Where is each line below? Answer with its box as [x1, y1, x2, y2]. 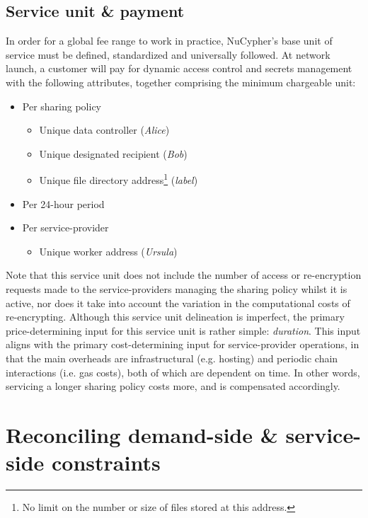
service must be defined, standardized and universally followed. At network [6, 47, 330, 62]
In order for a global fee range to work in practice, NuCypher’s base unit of [6, 33, 333, 48]
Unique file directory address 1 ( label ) [39, 171, 198, 188]
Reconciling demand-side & [6, 420, 278, 449]
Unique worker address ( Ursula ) [39, 243, 178, 258]
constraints [52, 448, 161, 477]
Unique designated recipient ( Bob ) [39, 146, 188, 161]
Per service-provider [22, 220, 109, 235]
